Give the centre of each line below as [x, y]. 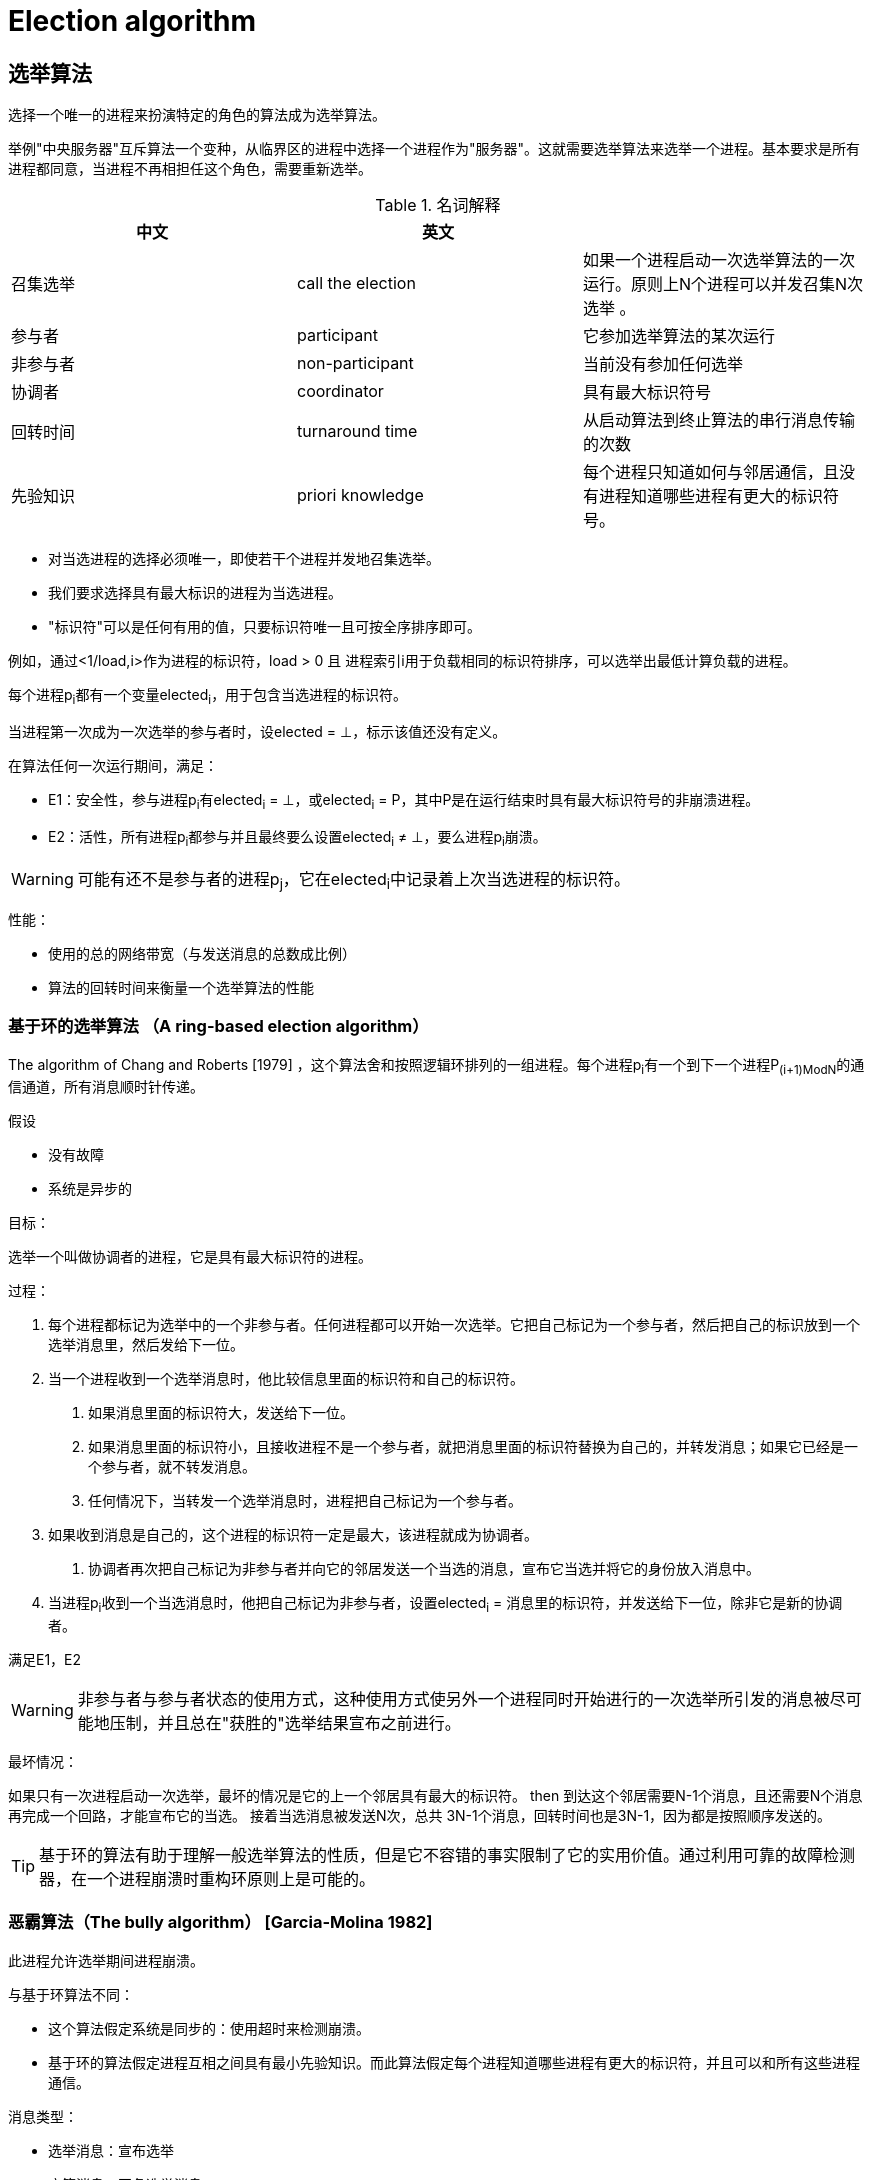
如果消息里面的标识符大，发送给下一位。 [221, 1413]
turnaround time [357, 431]
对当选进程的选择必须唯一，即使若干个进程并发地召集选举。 [244, 559]
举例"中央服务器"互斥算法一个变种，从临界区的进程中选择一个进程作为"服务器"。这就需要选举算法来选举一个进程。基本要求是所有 [434, 149]
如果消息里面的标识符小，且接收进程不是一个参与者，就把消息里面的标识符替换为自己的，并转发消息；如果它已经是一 [473, 1447]
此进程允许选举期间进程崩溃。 [106, 1960]
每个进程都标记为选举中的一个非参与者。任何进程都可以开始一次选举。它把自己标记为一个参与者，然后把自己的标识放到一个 [454, 1325]
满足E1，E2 [45, 1660]
